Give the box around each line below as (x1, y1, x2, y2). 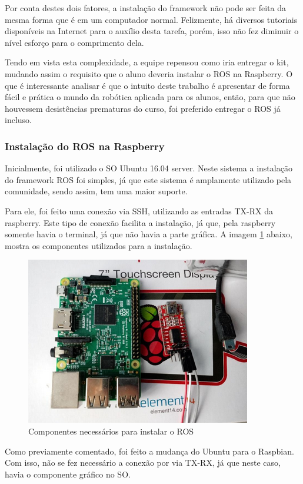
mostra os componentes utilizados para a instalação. (5, 239, 192, 251)
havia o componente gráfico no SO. (5, 468, 131, 480)
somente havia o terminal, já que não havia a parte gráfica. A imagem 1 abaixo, (5, 228, 293, 240)
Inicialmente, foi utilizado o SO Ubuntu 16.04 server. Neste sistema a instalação (5, 162, 292, 174)
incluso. (5, 114, 32, 126)
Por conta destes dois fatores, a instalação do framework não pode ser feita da (5, 2, 286, 14)
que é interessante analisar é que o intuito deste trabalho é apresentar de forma (5, 79, 290, 91)
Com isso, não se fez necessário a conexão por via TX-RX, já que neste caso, (5, 456, 281, 469)
